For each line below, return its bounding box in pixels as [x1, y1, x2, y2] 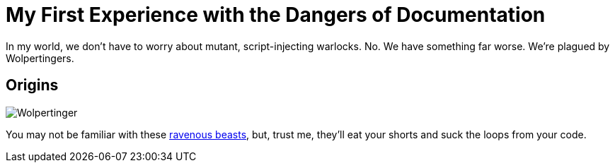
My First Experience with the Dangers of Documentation [6, 3, 546, 27]
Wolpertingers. [6, 52, 74, 64]
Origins [6, 76, 59, 95]
